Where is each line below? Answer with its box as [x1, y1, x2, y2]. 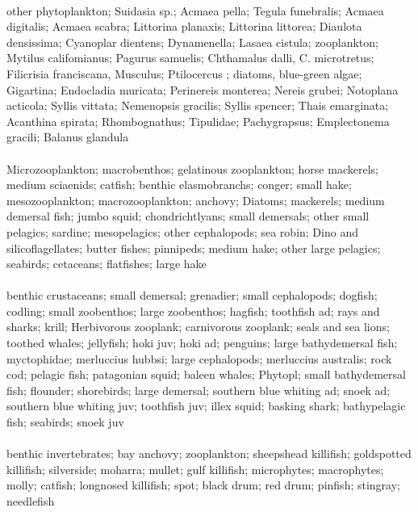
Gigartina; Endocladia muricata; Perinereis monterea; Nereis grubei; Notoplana [6, 81, 399, 98]
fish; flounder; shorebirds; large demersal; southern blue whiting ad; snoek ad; [6, 381, 391, 398]
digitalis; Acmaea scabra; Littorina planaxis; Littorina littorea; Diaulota [6, 18, 362, 35]
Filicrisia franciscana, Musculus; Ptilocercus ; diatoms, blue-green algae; [6, 65, 362, 82]
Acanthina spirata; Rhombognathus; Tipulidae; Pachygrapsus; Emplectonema [6, 112, 390, 129]
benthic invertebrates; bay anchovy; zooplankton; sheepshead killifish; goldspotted [6, 445, 412, 462]
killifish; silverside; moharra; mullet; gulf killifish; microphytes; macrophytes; [6, 460, 384, 477]
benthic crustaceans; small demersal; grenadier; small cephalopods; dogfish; [6, 287, 378, 304]
